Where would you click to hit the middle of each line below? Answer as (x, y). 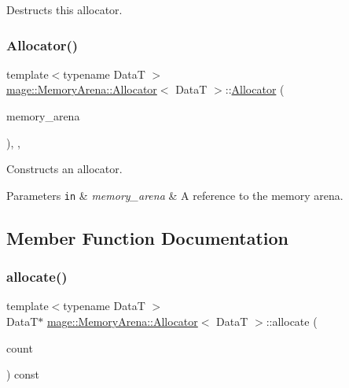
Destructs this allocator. (64, 9)
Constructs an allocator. (64, 169)
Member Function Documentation (148, 237)
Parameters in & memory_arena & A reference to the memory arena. (175, 195)
